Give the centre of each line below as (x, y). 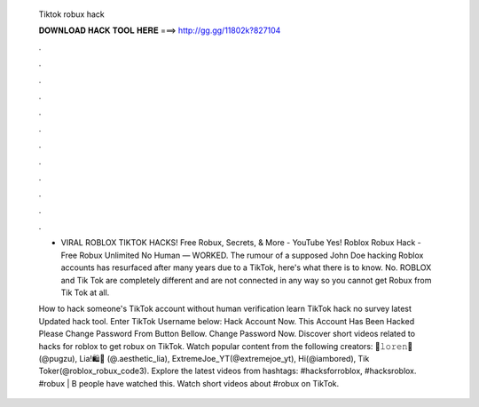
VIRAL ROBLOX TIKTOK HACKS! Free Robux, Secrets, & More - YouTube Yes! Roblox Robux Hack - (241, 243)
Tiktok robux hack (72, 14)
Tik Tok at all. (85, 292)
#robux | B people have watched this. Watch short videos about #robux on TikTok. (189, 383)
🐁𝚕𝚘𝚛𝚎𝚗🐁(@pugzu (394, 346)
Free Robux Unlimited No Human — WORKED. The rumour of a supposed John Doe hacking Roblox (242, 255)
